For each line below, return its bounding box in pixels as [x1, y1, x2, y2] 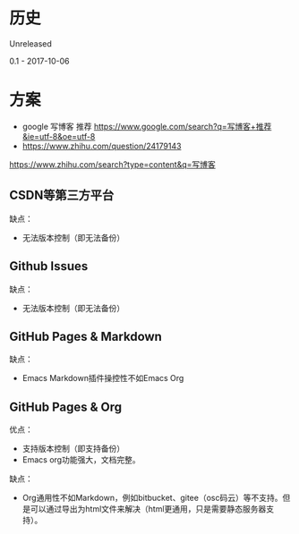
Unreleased [9, 38, 52, 49]
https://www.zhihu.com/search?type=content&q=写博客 [9, 158, 217, 170]
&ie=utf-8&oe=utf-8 [21, 131, 96, 141]
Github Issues [9, 259, 89, 274]
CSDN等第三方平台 [9, 188, 115, 203]
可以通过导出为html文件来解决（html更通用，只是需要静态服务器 [30, 504, 267, 514]
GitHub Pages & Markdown [9, 328, 163, 344]
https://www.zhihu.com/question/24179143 [21, 140, 182, 151]
